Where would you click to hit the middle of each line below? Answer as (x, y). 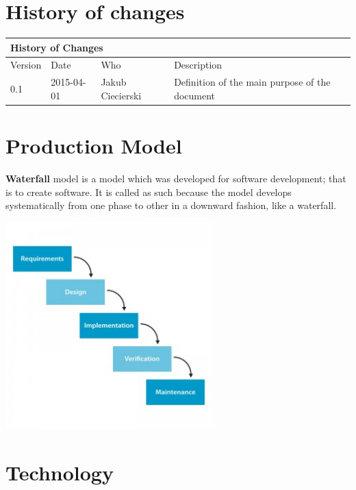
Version (26, 65)
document (195, 95)
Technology (60, 473)
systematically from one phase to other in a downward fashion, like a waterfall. (171, 205)
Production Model (94, 146)
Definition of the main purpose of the (252, 82)
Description (198, 65)
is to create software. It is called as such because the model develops (149, 192)
